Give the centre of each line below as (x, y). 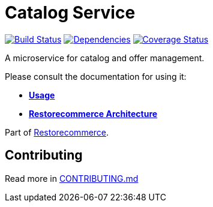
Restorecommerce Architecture (93, 113)
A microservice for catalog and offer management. (105, 58)
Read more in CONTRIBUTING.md (72, 178)
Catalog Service (70, 13)
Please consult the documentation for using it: (96, 76)
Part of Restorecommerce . (57, 132)
